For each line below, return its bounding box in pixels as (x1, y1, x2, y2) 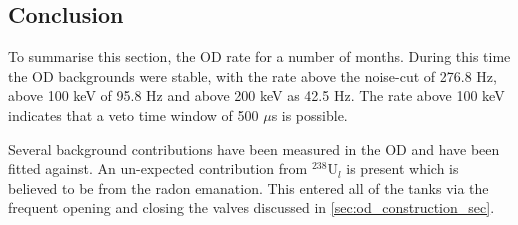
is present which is (346, 158, 459, 179)
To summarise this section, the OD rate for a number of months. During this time (8, 46, 511, 67)
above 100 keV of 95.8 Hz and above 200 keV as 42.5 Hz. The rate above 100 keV (8, 85, 505, 106)
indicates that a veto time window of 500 (8, 104, 259, 125)
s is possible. (271, 104, 348, 125)
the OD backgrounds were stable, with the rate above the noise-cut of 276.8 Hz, (8, 65, 497, 86)
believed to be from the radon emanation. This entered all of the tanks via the (8, 177, 489, 198)
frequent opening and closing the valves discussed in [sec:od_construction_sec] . (8, 197, 495, 218)
